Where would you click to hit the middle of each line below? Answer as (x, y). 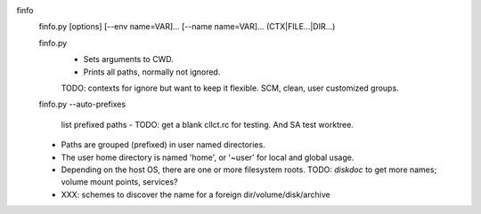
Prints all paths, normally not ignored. (152, 72)
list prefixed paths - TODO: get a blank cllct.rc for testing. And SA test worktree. (207, 124)
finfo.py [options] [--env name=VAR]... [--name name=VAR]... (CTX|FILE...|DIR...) (187, 27)
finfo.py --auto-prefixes (82, 104)
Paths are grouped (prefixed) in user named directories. (163, 145)
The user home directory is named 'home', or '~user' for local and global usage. (208, 157)
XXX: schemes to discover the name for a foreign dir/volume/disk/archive (196, 194)
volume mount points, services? (119, 182)
